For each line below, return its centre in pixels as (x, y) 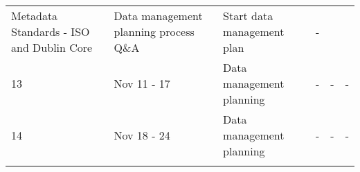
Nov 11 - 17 (142, 83)
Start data (248, 16)
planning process (154, 31)
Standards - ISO (51, 31)
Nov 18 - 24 (142, 135)
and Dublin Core (52, 47)
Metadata (35, 16)
